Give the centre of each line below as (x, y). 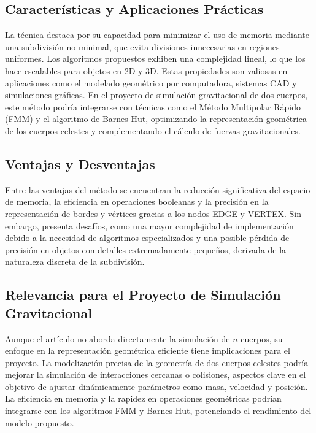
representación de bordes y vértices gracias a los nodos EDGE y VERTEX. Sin (153, 213)
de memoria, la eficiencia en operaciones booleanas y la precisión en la (137, 201)
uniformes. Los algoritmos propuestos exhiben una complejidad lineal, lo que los (155, 59)
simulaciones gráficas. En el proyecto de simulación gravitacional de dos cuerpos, (156, 95)
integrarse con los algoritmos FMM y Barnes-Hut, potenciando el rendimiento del (158, 411)
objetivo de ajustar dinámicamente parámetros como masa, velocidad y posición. (156, 386)
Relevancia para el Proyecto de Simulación (143, 295)
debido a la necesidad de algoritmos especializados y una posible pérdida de (147, 238)
